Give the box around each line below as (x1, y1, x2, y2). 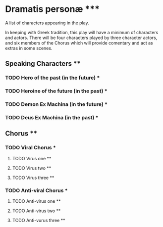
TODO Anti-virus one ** (12, 198, 61, 204)
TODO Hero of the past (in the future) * (5, 74, 100, 81)
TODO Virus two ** (12, 165, 52, 171)
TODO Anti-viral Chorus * (5, 187, 68, 194)
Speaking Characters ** (5, 59, 81, 68)
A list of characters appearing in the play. (5, 20, 89, 26)
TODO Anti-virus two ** (12, 208, 61, 214)
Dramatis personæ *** (5, 3, 100, 15)
